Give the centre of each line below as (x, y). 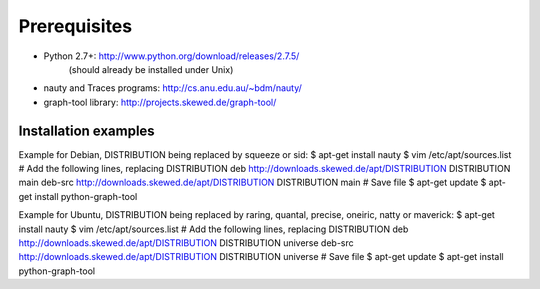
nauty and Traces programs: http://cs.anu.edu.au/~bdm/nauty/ (172, 88)
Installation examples (86, 130)
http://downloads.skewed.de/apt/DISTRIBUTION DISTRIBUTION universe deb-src (186, 242)
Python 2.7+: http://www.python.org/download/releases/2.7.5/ (171, 56)
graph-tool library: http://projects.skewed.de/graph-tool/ (160, 102)
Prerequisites (75, 26)
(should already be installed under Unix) (151, 69)
